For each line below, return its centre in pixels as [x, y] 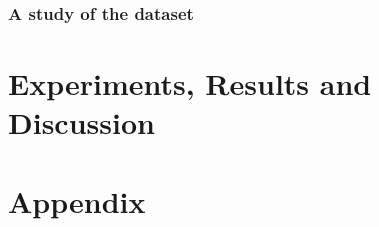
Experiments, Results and [190, 83]
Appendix [77, 200]
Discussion [81, 122]
